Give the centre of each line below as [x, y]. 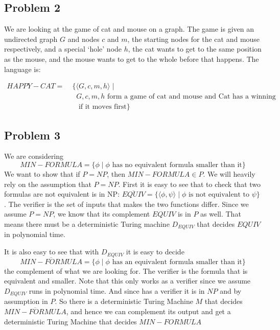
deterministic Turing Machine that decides [71, 321]
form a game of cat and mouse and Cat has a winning [192, 97]
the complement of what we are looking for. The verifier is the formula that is [126, 270]
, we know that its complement [102, 214]
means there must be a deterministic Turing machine [87, 224]
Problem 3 [32, 135]
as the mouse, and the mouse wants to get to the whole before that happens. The [132, 58]
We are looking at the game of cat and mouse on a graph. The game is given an [129, 29]
